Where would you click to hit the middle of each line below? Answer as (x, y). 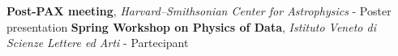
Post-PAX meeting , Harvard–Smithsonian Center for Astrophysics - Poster (199, 11)
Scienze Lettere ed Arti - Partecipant (98, 43)
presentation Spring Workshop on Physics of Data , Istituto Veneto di (191, 26)
